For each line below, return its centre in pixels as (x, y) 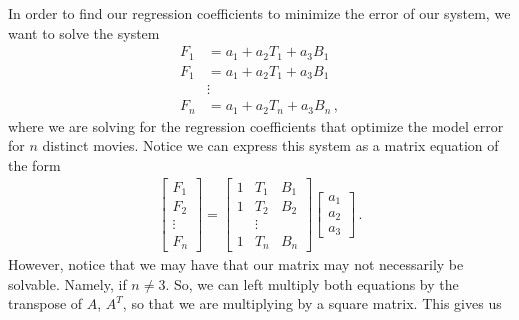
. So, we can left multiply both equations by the (312, 283)
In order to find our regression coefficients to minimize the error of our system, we (259, 13)
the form (34, 164)
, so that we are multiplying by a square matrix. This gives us (312, 303)
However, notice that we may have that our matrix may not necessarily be (236, 263)
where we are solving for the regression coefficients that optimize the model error (256, 125)
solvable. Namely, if (67, 283)
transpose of (45, 303)
